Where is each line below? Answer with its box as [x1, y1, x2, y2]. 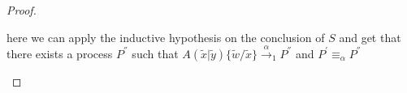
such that [132, 44, 179, 61]
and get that [339, 28, 401, 45]
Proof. [6, 2, 37, 18]
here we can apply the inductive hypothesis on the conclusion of [6, 28, 325, 45]
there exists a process [6, 44, 113, 61]
